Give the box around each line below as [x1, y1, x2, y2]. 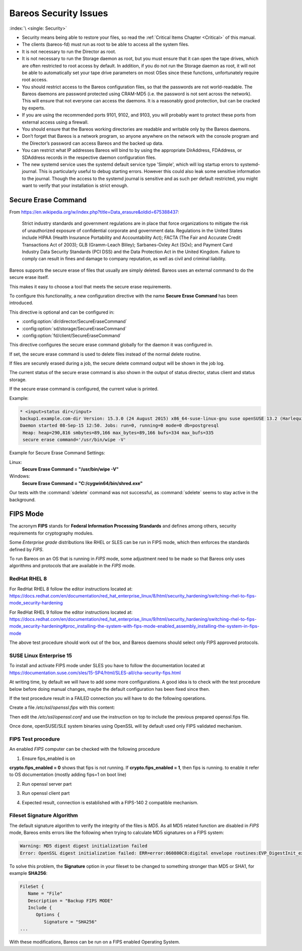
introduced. [9, 300, 34, 306]
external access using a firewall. [22, 119, 89, 125]
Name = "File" [28, 890, 63, 897]
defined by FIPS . [9, 546, 44, 552]
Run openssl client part [22, 790, 70, 796]
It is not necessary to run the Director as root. [22, 48, 116, 54]
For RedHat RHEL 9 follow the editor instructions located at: [9, 609, 133, 615]
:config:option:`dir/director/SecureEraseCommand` [22, 318, 127, 325]
